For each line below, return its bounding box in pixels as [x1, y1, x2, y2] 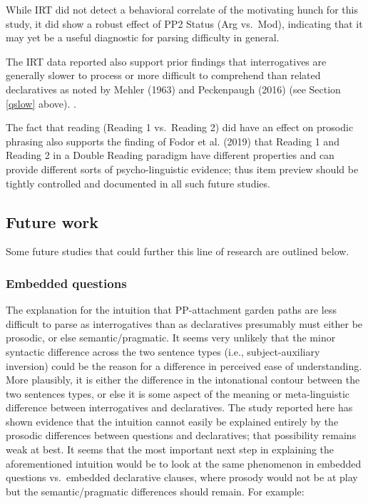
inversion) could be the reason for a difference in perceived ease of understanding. [6, 358, 362, 373]
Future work [6, 210, 99, 232]
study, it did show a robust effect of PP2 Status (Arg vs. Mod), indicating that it [6, 16, 363, 31]
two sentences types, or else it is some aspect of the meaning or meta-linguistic [6, 386, 350, 401]
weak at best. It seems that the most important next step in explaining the [6, 442, 334, 457]
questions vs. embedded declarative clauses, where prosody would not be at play [6, 470, 358, 485]
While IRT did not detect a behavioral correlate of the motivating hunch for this [6, 2, 358, 16]
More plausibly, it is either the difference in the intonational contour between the [6, 372, 360, 387]
